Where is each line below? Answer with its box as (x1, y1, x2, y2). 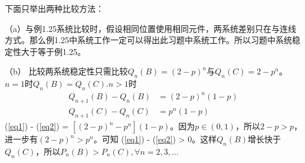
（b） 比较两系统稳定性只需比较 (5, 65, 128, 77)
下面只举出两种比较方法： (5, 2, 104, 14)
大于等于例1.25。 (21, 45, 86, 57)
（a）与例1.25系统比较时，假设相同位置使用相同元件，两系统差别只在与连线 (5, 22, 296, 34)
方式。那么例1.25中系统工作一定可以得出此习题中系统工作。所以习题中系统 (5, 34, 292, 46)
